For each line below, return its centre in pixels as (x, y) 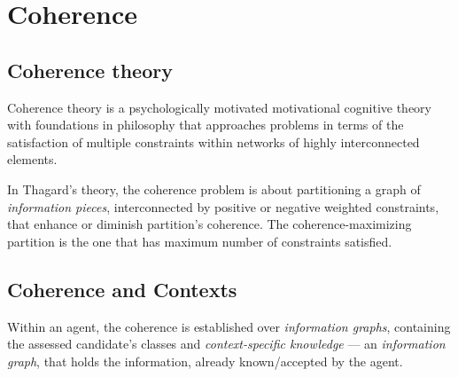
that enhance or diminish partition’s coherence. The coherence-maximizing (210, 224)
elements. (32, 159)
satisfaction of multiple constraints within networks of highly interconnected (213, 141)
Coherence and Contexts (122, 289)
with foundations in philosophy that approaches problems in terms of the (206, 125)
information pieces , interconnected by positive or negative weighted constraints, (223, 206)
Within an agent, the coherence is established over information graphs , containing (229, 326)
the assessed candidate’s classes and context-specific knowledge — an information (226, 344)
